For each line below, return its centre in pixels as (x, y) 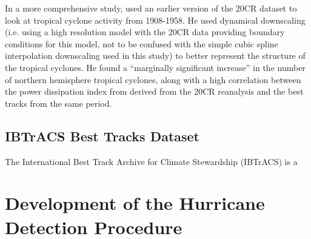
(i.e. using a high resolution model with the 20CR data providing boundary (145, 32)
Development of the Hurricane (135, 203)
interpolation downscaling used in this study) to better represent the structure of (155, 56)
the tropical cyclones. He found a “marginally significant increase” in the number (155, 67)
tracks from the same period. (59, 103)
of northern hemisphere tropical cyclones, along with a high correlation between (153, 79)
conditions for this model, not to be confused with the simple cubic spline (142, 43)
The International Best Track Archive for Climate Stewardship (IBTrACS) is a (151, 161)
